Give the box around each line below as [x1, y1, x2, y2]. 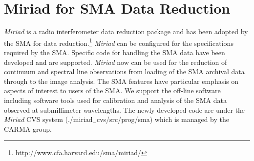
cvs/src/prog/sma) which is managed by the [96, 114, 229, 124]
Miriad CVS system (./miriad [4, 114, 93, 124]
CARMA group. [4, 123, 52, 134]
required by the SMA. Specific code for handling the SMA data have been [4, 47, 225, 57]
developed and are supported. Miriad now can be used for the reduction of [4, 57, 227, 67]
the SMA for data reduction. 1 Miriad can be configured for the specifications [4, 36, 233, 48]
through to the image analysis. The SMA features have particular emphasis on [4, 76, 239, 86]
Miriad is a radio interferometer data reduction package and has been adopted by [4, 26, 248, 37]
